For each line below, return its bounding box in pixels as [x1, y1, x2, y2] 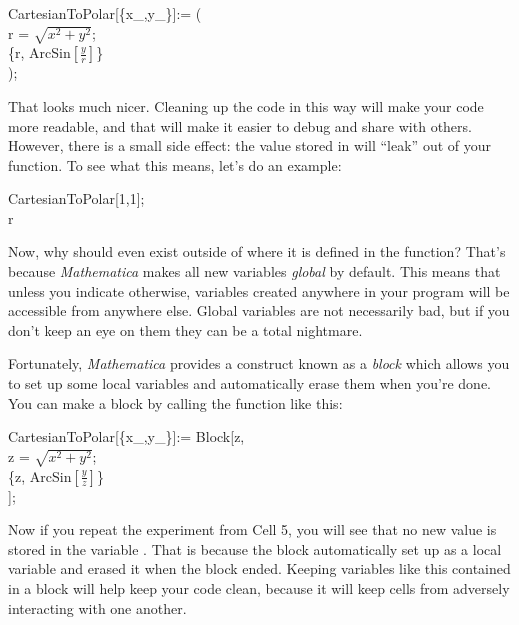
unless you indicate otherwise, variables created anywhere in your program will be [8, 280, 510, 301]
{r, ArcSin [8, 42, 71, 63]
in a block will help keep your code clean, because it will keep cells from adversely [8, 577, 510, 598]
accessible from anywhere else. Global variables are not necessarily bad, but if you [8, 300, 510, 321]
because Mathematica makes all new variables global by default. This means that [8, 261, 501, 282]
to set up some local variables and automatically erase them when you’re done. [8, 373, 491, 394]
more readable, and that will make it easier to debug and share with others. [8, 115, 472, 136]
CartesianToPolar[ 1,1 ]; [8, 188, 145, 209]
